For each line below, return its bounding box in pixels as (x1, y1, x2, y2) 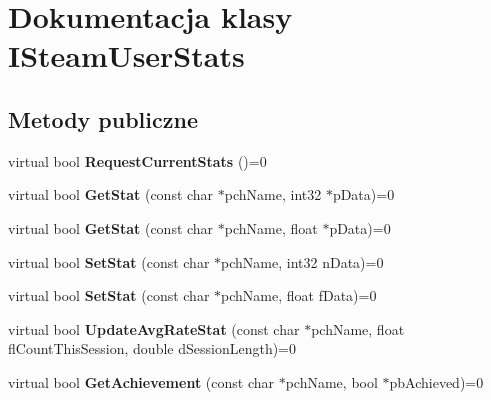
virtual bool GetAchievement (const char (8, 371, 274, 392)
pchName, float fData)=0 (221, 285, 377, 306)
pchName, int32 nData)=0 (221, 251, 384, 272)
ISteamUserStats (8, 35, 245, 76)
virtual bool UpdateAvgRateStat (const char (8, 318, 300, 339)
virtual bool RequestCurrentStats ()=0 (8, 150, 267, 171)
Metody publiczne (8, 103, 198, 134)
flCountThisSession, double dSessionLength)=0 (8, 338, 297, 359)
